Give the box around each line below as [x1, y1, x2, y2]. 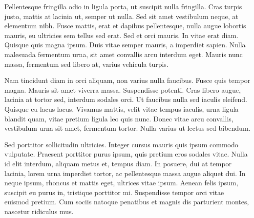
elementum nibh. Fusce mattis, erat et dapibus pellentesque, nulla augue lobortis [4, 20, 246, 31]
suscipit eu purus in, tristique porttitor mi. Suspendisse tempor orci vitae [4, 187, 224, 197]
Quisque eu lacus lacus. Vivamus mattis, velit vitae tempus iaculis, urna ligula [4, 103, 239, 114]
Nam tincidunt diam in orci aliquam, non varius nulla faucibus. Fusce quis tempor [4, 75, 251, 85]
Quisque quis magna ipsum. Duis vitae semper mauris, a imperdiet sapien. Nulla [4, 40, 246, 50]
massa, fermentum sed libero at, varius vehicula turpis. [4, 59, 169, 69]
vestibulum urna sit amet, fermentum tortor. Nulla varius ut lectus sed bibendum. [4, 123, 251, 133]
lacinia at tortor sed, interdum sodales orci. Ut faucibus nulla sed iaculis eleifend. [4, 94, 247, 104]
